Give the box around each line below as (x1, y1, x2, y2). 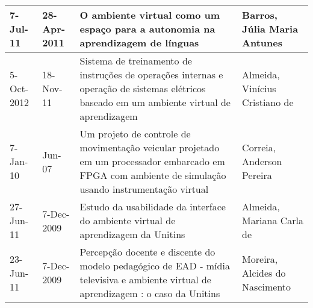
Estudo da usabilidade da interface (79, 200, 226, 213)
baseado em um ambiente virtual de (79, 95, 231, 109)
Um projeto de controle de (79, 127, 191, 140)
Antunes (242, 36, 283, 49)
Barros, (242, 8, 277, 22)
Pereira (242, 168, 272, 182)
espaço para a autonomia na (79, 22, 215, 36)
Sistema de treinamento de (79, 54, 192, 68)
